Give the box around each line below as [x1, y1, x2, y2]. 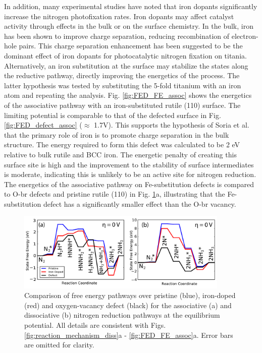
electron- [231, 30, 258, 41]
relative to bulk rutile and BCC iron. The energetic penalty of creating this [4, 149, 237, 159]
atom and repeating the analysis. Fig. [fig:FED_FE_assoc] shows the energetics [4, 90, 252, 100]
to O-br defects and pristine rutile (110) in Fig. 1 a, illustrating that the [4, 189, 225, 199]
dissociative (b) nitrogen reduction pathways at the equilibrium [24, 310, 220, 320]
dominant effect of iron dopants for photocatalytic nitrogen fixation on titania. [4, 50, 247, 61]
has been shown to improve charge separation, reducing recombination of [4, 30, 230, 41]
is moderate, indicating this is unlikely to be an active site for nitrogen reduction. [4, 169, 256, 180]
